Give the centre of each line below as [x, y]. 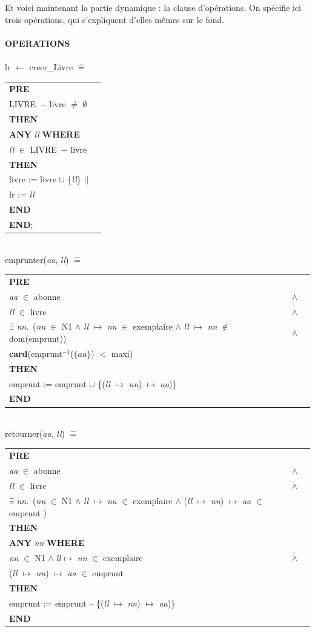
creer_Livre [51, 66]
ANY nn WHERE [47, 543]
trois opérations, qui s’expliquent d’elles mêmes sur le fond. [115, 19]
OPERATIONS [38, 43]
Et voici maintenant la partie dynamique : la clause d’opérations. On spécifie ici [153, 7]
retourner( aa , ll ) [35, 434]
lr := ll [22, 194]
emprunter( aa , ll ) [37, 259]
